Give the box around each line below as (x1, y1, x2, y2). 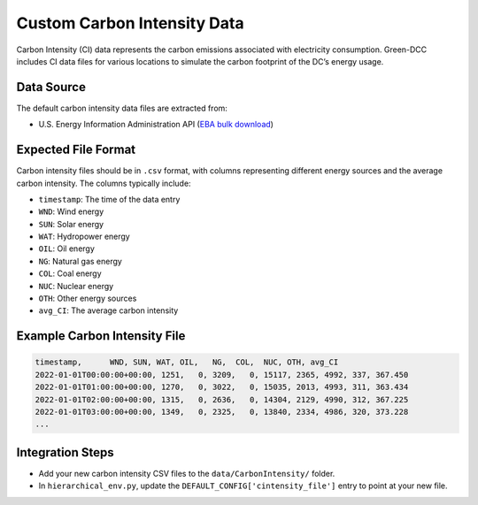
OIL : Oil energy (38, 243, 95, 254)
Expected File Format (16, 142, 136, 157)
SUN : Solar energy (38, 218, 104, 229)
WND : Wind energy (38, 206, 104, 217)
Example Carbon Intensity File (16, 328, 186, 344)
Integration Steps (16, 445, 114, 460)
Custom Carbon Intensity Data (16, 13, 244, 33)
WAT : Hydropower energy (38, 231, 130, 242)
